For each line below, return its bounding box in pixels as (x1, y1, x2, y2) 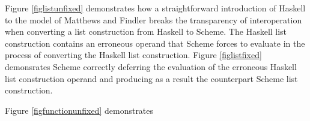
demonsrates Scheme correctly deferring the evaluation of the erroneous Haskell (5, 60, 297, 72)
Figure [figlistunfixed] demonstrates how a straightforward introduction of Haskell (5, 2, 306, 14)
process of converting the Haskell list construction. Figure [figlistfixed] (5, 49, 262, 61)
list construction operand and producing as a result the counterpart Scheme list (5, 72, 298, 84)
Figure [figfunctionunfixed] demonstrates (5, 104, 154, 116)
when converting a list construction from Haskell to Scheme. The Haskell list (5, 25, 287, 38)
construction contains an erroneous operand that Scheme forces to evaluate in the (5, 37, 305, 49)
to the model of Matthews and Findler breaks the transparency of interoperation (5, 13, 302, 26)
